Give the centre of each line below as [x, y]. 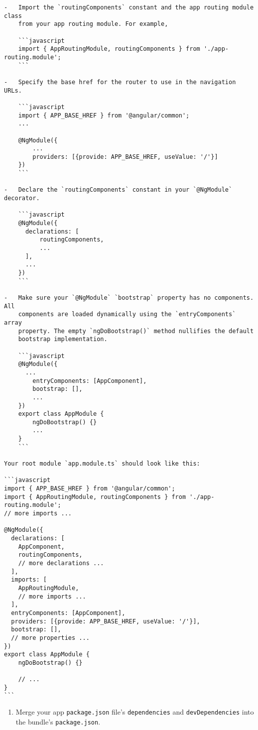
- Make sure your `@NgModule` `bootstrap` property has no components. [129, 298]
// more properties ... [50, 638]
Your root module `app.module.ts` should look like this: [102, 464]
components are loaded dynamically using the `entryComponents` [127, 314]
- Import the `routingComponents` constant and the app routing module [129, 7]
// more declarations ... [61, 563]
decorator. [22, 198]
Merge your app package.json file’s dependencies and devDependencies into [135, 712]
